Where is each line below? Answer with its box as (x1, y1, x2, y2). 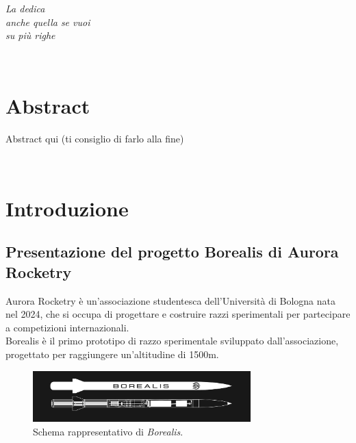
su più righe (5, 28, 55, 42)
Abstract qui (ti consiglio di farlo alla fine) (5, 131, 184, 145)
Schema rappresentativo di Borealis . (33, 425, 183, 439)
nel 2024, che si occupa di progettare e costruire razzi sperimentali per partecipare (5, 307, 351, 321)
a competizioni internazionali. (5, 320, 129, 334)
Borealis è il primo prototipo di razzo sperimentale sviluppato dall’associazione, (5, 333, 339, 348)
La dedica (5, 1, 45, 15)
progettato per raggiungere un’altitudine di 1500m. (5, 347, 219, 362)
